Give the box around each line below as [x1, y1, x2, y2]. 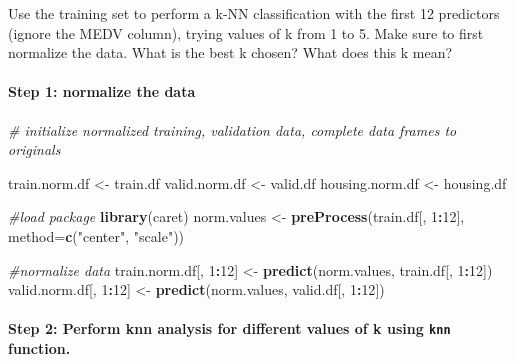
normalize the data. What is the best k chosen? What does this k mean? [8, 42, 453, 63]
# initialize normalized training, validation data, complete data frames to [8, 119, 457, 140]
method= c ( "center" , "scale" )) [8, 225, 185, 246]
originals [8, 139, 61, 160]
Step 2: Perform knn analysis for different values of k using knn [8, 318, 451, 339]
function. [8, 337, 71, 358]
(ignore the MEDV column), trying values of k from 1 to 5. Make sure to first [8, 22, 484, 43]
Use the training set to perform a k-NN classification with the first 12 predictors [8, 3, 500, 23]
